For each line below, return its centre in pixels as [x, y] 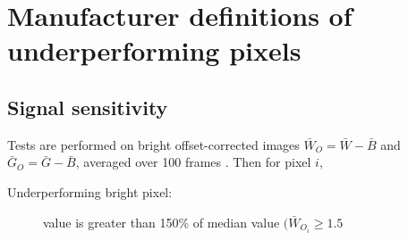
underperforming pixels [154, 50]
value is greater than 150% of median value [161, 222]
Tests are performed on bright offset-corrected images [153, 144]
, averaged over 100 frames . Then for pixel [193, 162]
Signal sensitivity [88, 107]
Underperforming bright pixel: [90, 191]
